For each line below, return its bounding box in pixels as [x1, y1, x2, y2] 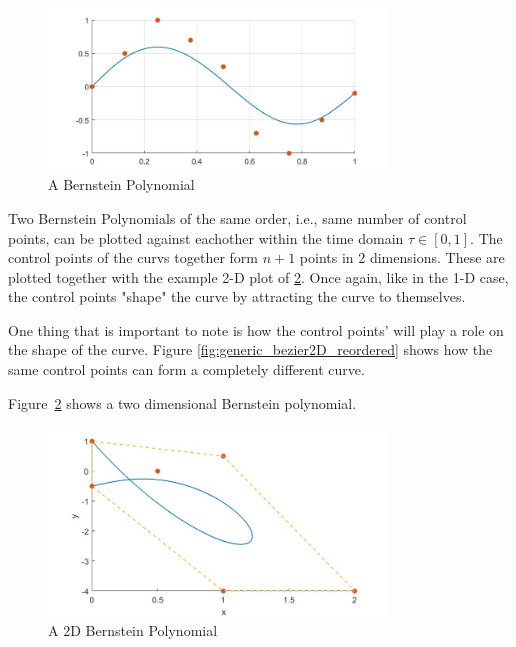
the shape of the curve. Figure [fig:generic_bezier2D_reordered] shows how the [8, 339, 493, 360]
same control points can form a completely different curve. [8, 359, 365, 380]
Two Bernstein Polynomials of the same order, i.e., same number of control [8, 207, 467, 228]
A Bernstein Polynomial [48, 174, 195, 195]
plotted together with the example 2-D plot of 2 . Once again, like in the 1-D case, [8, 266, 509, 287]
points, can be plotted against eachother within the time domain [8, 227, 404, 248]
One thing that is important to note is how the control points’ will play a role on [8, 319, 504, 340]
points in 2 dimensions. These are [299, 247, 505, 268]
